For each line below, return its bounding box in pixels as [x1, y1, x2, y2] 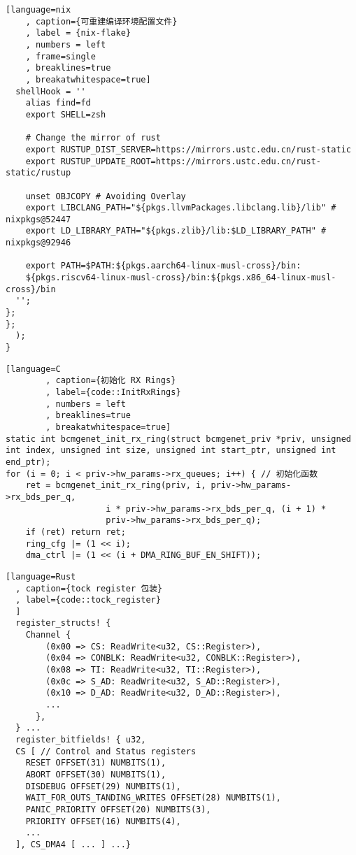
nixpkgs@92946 [6, 238, 71, 248]
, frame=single [25, 51, 96, 62]
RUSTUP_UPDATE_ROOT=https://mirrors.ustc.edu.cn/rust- [60, 156, 322, 166]
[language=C [6, 364, 61, 374]
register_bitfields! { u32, [15, 735, 146, 745]
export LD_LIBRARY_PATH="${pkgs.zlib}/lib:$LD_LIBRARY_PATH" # [25, 226, 327, 236]
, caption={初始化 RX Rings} [45, 375, 176, 386]
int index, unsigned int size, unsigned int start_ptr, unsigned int [6, 445, 336, 456]
